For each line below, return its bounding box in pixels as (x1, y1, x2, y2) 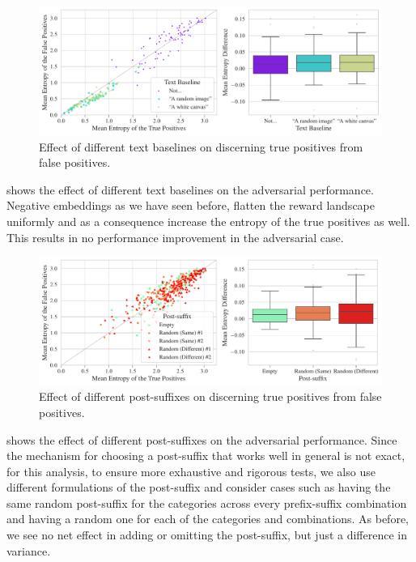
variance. (6, 542, 51, 559)
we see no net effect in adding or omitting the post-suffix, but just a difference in (6, 526, 408, 543)
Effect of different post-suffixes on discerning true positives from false (39, 388, 382, 405)
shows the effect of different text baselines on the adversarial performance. (6, 181, 374, 198)
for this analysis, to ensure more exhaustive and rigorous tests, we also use (6, 462, 376, 479)
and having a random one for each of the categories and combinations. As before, (6, 510, 409, 527)
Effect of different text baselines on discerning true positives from (39, 138, 363, 155)
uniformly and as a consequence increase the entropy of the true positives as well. (6, 212, 410, 229)
